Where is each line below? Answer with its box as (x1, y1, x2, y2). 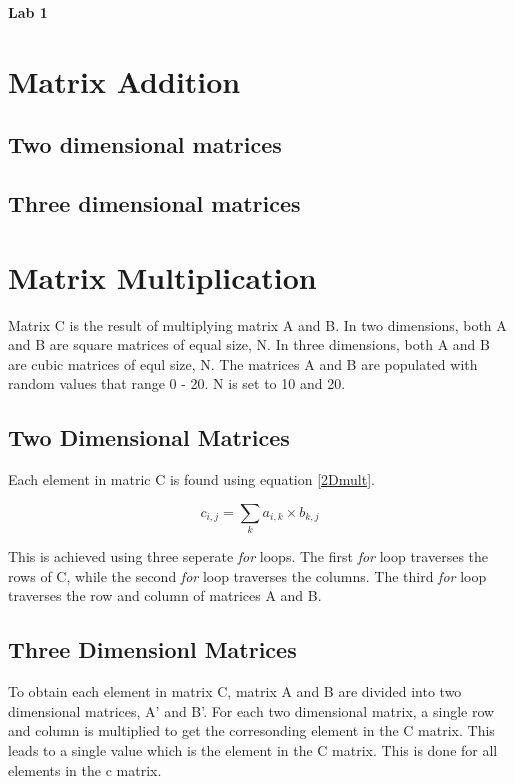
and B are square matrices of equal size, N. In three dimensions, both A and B (8, 334, 490, 355)
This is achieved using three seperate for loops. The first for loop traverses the (8, 546, 489, 567)
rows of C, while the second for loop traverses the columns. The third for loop (8, 565, 487, 586)
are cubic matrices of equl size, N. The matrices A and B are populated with (8, 353, 478, 374)
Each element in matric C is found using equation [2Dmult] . (8, 469, 375, 490)
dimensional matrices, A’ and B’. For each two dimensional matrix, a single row (8, 700, 495, 721)
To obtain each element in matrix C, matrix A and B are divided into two (8, 681, 462, 702)
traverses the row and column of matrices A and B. (8, 585, 322, 606)
